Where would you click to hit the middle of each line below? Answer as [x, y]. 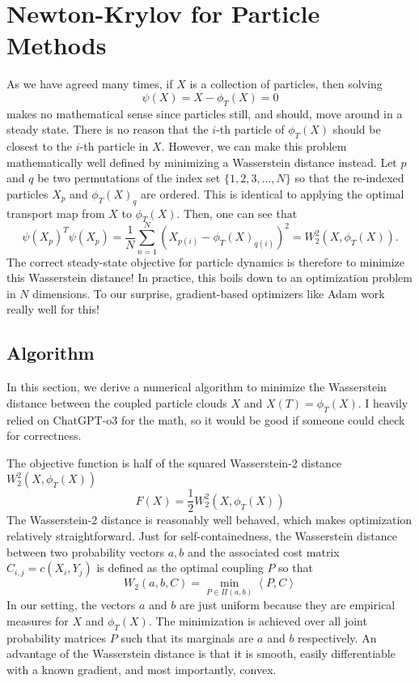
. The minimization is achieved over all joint [258, 621]
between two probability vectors [85, 551]
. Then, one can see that [237, 213]
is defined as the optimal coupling [180, 568]
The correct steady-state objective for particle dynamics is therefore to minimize [206, 261]
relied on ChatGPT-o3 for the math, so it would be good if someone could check [206, 419]
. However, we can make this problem [254, 146]
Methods [57, 45]
